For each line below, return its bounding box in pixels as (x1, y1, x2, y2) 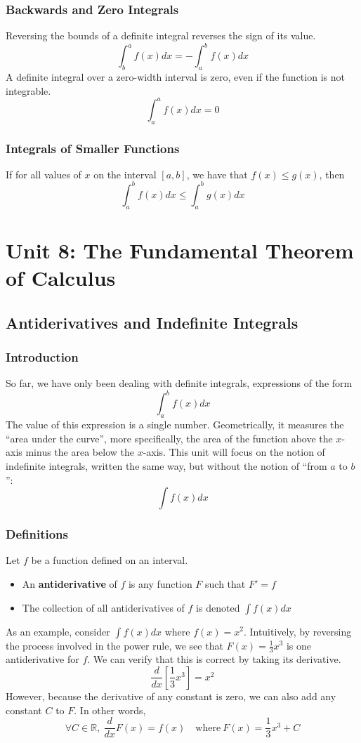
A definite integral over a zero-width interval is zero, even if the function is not (6, 70, 345, 84)
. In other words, (74, 702, 146, 717)
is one (286, 638, 312, 652)
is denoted (196, 600, 240, 614)
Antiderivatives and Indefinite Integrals (6, 311, 298, 333)
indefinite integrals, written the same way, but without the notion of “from (6, 458, 327, 473)
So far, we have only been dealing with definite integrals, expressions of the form (6, 376, 353, 390)
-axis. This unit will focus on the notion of (143, 445, 325, 459)
